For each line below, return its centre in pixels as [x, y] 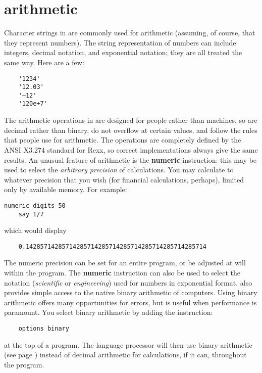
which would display [35, 230]
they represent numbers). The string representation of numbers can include [120, 42]
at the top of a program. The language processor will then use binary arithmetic [128, 344]
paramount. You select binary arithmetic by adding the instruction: [109, 312]
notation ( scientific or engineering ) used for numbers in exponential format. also [128, 282]
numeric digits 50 [35, 205]
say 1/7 [31, 214]
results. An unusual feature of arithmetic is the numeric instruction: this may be [130, 159]
